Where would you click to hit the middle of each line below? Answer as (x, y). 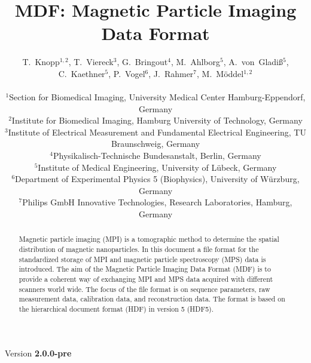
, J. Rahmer (171, 73)
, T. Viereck (91, 62)
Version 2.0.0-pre (38, 353)
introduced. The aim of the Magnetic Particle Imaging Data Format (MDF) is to (145, 269)
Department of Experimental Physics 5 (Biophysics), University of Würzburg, (157, 179)
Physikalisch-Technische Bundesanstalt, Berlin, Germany (157, 156)
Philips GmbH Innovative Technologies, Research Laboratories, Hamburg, (157, 202)
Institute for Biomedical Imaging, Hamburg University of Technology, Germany (157, 120)
